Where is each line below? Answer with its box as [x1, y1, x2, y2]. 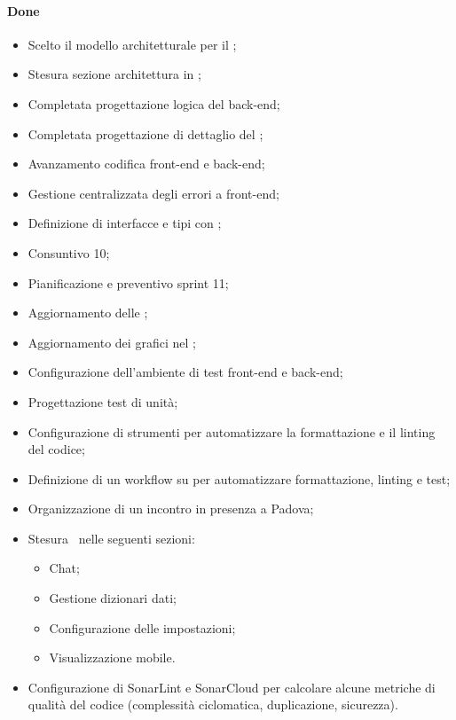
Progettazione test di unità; [28, 392, 178, 411]
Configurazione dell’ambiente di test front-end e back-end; [28, 363, 343, 381]
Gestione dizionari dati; [49, 589, 177, 607]
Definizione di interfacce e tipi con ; [28, 214, 222, 232]
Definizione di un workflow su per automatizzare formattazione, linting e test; [28, 469, 451, 488]
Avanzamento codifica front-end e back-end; [28, 154, 265, 173]
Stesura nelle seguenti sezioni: [28, 528, 195, 547]
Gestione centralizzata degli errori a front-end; [28, 184, 279, 202]
